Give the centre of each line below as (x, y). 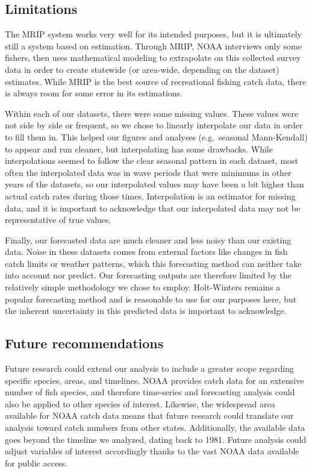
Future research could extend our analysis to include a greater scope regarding (149, 368)
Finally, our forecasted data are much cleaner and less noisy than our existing (148, 240)
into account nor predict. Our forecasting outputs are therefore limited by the (148, 275)
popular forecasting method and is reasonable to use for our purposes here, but (151, 299)
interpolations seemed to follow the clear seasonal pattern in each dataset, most (152, 161)
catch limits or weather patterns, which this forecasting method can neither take (153, 263)
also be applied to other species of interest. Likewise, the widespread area (140, 403)
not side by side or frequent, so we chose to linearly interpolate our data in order (154, 125)
